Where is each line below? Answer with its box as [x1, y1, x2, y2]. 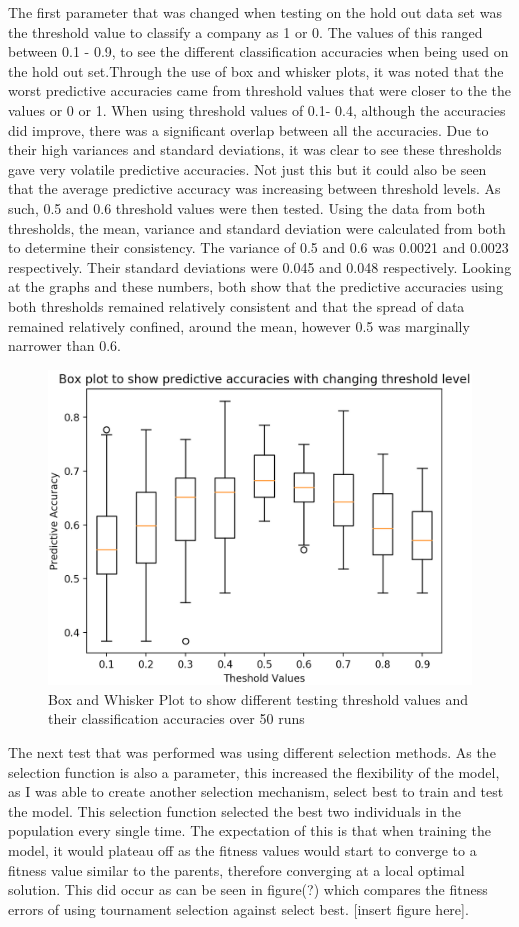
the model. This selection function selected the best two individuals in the [8, 800, 462, 821]
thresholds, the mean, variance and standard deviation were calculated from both [8, 217, 506, 238]
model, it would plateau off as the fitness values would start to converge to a [8, 839, 477, 860]
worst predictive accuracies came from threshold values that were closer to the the [8, 80, 512, 101]
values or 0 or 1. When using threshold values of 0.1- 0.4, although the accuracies [8, 99, 506, 120]
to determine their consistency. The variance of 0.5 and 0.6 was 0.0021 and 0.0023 [8, 237, 509, 258]
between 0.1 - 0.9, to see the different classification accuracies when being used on [8, 41, 509, 62]
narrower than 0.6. [8, 335, 121, 356]
